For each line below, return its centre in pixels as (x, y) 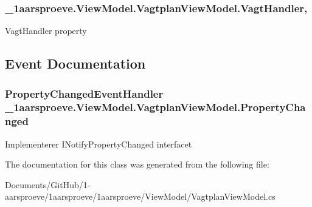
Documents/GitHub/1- (48, 184)
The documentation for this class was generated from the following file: (137, 164)
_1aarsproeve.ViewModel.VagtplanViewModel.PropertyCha (155, 107)
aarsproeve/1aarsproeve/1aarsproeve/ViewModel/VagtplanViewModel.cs (140, 196)
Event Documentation (75, 63)
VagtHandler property (46, 31)
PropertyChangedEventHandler (84, 93)
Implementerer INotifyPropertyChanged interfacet (99, 144)
